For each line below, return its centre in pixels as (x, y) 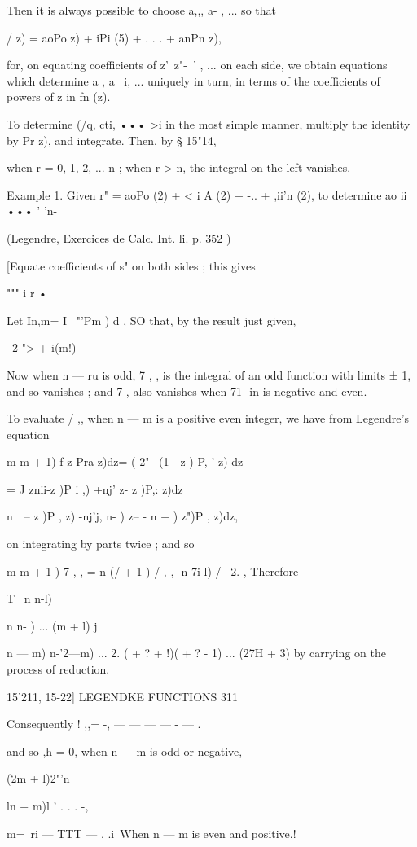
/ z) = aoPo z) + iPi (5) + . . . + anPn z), (114, 37)
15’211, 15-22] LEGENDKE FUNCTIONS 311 (123, 696)
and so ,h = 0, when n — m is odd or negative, (125, 750)
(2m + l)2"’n (38, 778)
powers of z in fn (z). (59, 97)
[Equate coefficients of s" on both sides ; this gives (131, 265)
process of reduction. (58, 669)
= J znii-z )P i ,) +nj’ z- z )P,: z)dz (95, 488)
